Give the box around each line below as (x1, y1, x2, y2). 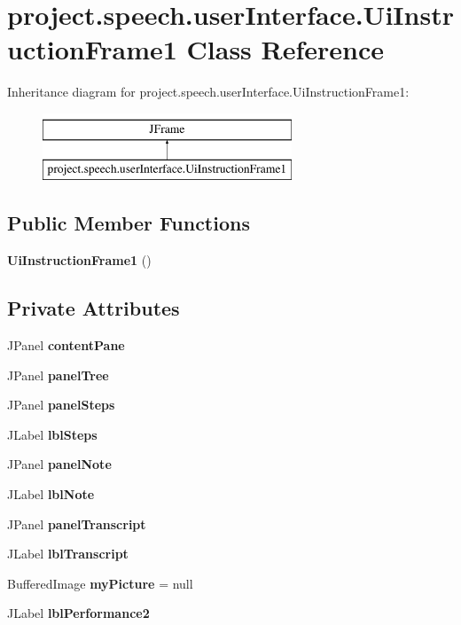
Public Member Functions (7, 209, 250, 237)
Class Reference (186, 31, 385, 67)
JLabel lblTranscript (7, 544, 129, 563)
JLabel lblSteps (7, 425, 98, 443)
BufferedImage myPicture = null (7, 574, 193, 592)
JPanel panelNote (7, 455, 112, 473)
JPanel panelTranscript (7, 514, 146, 533)
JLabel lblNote (7, 485, 95, 504)
